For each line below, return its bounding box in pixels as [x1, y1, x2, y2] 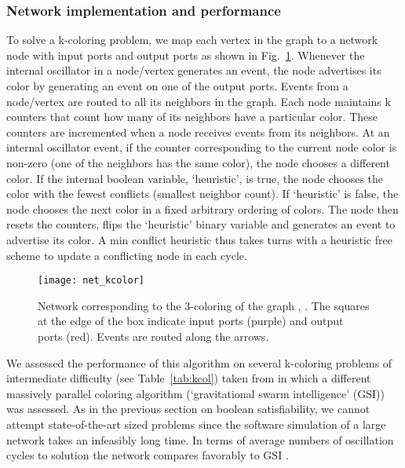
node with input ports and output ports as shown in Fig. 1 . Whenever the [6, 46, 365, 63]
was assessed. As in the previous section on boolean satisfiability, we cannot [6, 400, 370, 417]
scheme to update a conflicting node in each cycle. [6, 247, 247, 263]
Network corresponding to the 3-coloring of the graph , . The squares [38, 297, 370, 313]
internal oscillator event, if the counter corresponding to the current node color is [6, 139, 397, 155]
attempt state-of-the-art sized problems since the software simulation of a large [6, 415, 386, 432]
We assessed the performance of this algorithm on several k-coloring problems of [6, 354, 392, 371]
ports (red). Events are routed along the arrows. [38, 327, 269, 344]
